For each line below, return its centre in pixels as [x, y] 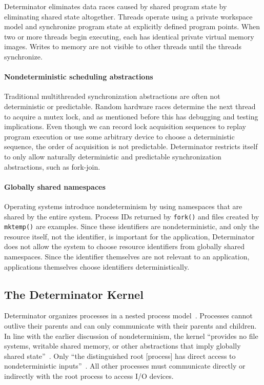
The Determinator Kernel [74, 294]
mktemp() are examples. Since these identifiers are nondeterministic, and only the [132, 226]
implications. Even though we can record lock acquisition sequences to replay [125, 126]
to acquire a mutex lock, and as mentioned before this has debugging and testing [131, 116]
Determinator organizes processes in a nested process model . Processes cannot [128, 316]
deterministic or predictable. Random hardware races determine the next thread [130, 106]
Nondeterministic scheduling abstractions [79, 77]
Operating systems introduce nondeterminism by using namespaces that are [123, 206]
